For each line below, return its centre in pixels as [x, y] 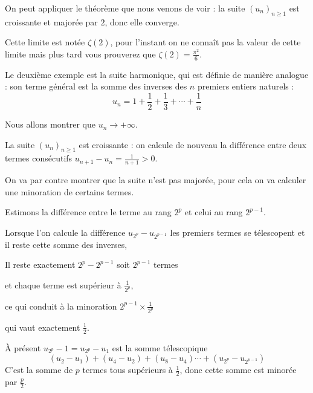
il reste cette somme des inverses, [66, 244]
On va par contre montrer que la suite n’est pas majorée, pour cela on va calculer [156, 180]
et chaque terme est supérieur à [63, 285]
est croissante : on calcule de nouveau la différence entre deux [193, 144]
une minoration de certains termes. [69, 191]
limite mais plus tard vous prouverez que [80, 54]
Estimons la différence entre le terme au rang [88, 212]
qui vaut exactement [43, 327]
